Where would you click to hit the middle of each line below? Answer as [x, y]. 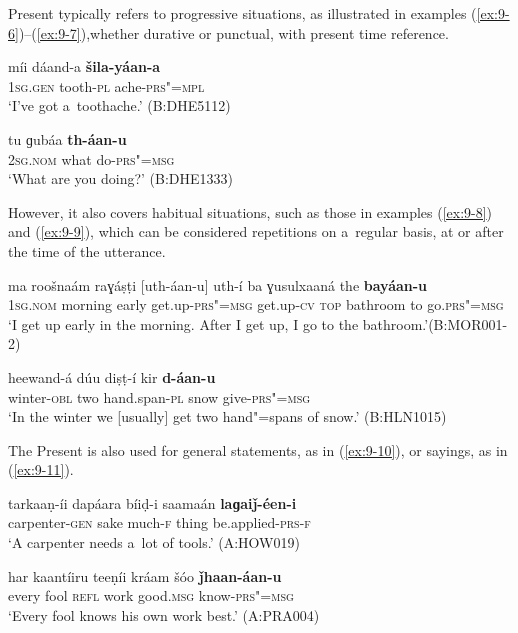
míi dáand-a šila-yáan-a [84, 66]
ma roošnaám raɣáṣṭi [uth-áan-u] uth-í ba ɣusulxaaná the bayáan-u [218, 284]
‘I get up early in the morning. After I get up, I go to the [183, 323]
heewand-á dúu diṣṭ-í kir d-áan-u [112, 376]
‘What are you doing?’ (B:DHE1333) [121, 178]
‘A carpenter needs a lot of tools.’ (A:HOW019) [154, 542]
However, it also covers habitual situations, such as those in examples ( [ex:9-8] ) [250, 211]
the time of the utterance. [87, 250]
